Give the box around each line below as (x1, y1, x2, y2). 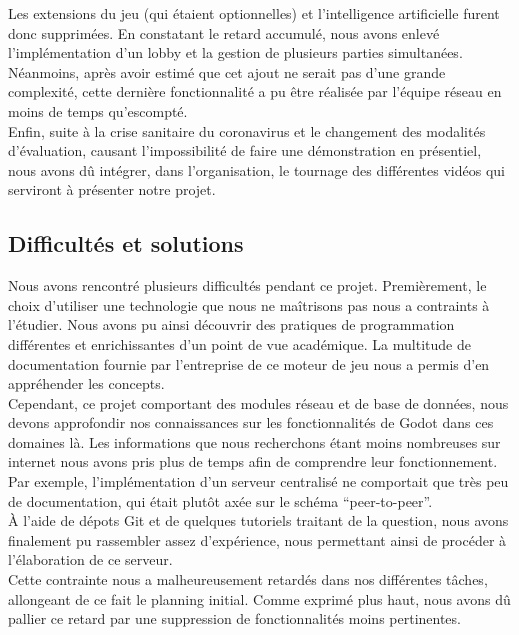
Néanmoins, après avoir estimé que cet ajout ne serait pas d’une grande (8, 61, 446, 82)
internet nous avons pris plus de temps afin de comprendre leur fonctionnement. (8, 451, 498, 472)
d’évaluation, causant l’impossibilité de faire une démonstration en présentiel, (8, 140, 482, 161)
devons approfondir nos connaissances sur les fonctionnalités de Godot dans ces (8, 412, 494, 433)
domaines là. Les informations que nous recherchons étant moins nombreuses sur (8, 431, 501, 452)
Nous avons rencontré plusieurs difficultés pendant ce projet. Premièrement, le (8, 275, 487, 296)
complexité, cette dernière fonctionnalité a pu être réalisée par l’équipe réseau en (8, 81, 502, 102)
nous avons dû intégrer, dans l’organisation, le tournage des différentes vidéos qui (8, 159, 505, 180)
